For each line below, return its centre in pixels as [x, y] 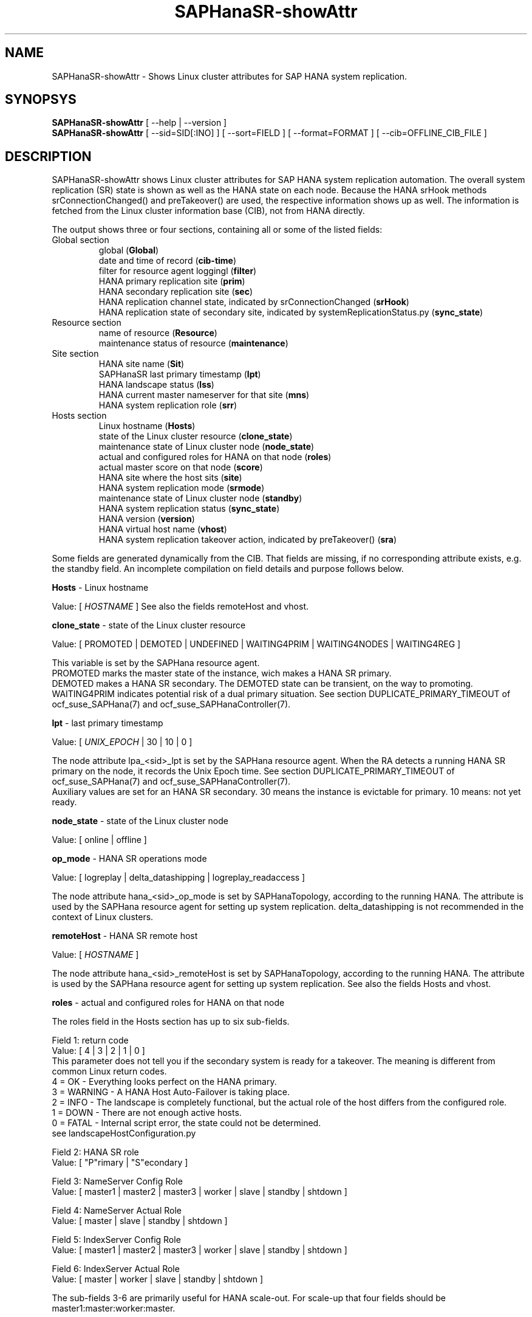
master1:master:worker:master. [114, 1308]
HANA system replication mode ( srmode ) [182, 488]
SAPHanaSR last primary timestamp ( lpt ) [180, 374]
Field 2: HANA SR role [95, 1152]
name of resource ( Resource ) [158, 333]
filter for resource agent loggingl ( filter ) [178, 271]
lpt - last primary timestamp [107, 723]
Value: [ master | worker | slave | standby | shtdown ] [158, 1279]
